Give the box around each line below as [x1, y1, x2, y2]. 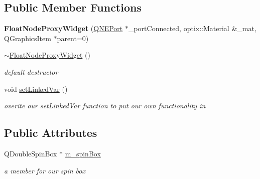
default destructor [4, 66, 58, 77]
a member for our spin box [4, 165, 85, 175]
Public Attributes [4, 125, 97, 140]
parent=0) [57, 33, 89, 43]
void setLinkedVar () [4, 83, 68, 94]
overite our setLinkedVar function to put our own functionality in [4, 100, 206, 111]
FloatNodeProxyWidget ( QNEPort [4, 23, 123, 34]
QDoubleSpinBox [4, 148, 57, 158]
